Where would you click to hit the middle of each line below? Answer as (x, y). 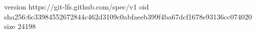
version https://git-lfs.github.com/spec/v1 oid (77, 6)
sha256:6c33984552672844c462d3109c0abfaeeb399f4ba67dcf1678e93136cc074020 (128, 16)
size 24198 (20, 26)
